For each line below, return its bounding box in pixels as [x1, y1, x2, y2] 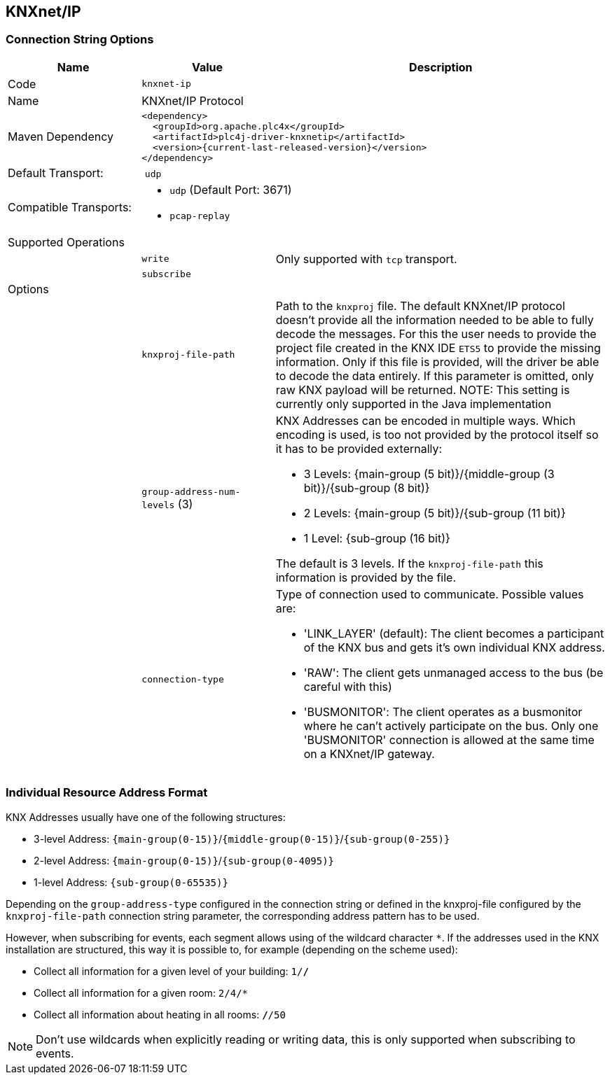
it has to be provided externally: [275, 441, 443, 456]
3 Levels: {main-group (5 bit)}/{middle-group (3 [303, 466, 555, 481]
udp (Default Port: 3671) [169, 182, 292, 197]
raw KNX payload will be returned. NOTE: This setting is [275, 382, 570, 397]
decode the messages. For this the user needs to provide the [275, 326, 597, 341]
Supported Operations [8, 234, 125, 249]
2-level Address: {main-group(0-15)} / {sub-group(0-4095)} [34, 854, 335, 867]
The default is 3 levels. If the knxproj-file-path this [275, 556, 543, 570]
